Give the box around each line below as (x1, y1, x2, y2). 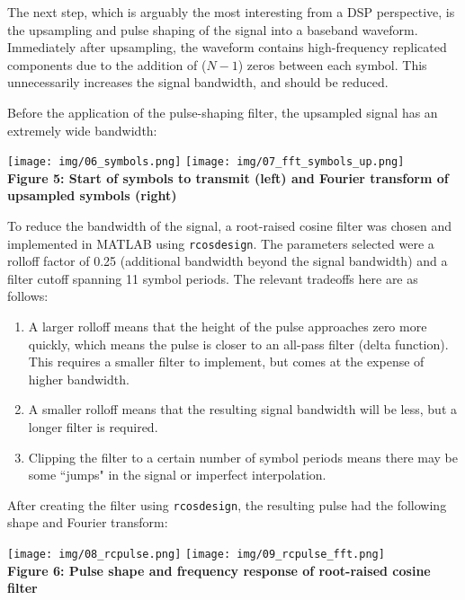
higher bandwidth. (28, 369, 130, 388)
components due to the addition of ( (7, 55, 207, 74)
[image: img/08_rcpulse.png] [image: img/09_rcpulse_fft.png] (7, 548, 385, 561)
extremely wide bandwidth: (7, 120, 157, 139)
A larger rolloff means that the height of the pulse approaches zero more (28, 317, 427, 336)
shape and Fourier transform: (7, 513, 168, 532)
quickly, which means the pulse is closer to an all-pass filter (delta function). (28, 334, 449, 353)
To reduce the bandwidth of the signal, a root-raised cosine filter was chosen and (7, 216, 452, 234)
